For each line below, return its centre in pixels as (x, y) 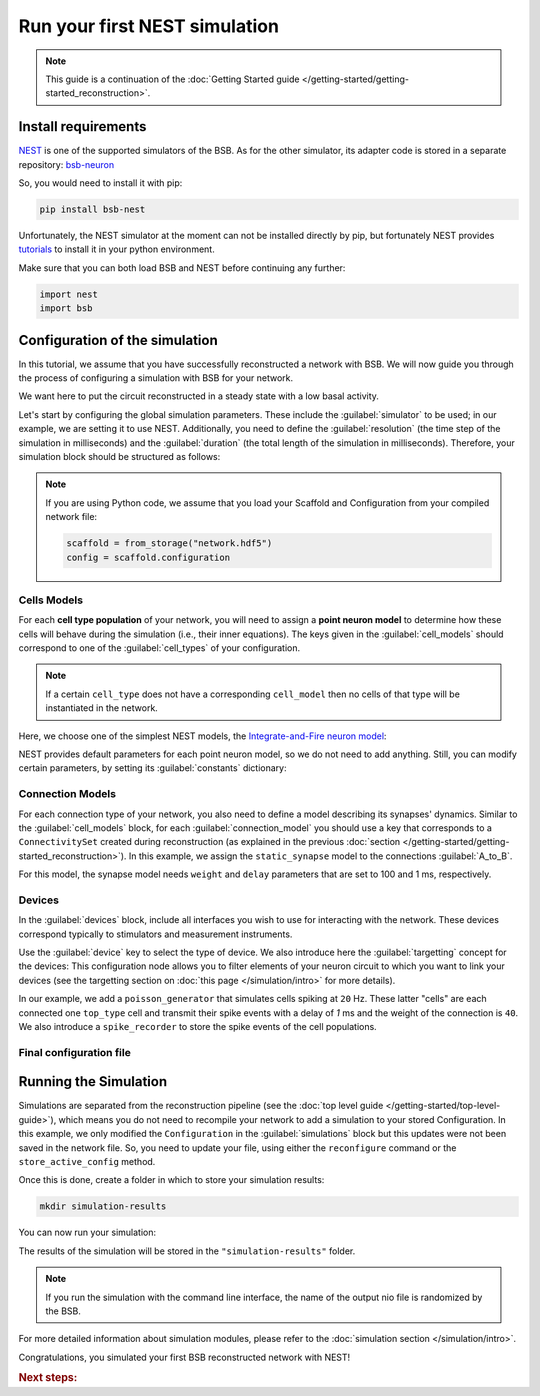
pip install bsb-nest (92, 209)
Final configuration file (75, 1052)
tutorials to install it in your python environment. (116, 249)
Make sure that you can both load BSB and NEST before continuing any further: (182, 267)
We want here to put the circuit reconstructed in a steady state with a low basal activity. (199, 396)
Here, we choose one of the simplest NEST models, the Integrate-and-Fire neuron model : (202, 736)
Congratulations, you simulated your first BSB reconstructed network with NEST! (184, 1357)
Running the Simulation (93, 1081)
